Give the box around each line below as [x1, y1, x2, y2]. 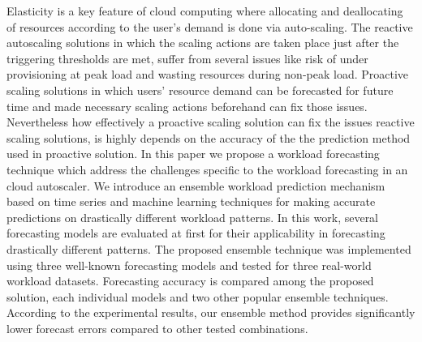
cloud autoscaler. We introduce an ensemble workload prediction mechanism [6, 177, 385, 194]
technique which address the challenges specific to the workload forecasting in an [6, 160, 408, 177]
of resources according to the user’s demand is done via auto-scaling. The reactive [6, 18, 413, 35]
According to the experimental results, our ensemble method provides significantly [6, 304, 416, 321]
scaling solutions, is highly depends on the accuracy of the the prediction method [6, 129, 411, 146]
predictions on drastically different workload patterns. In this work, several [6, 208, 379, 225]
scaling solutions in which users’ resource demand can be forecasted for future [6, 81, 394, 98]
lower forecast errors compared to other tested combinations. [6, 319, 308, 336]
